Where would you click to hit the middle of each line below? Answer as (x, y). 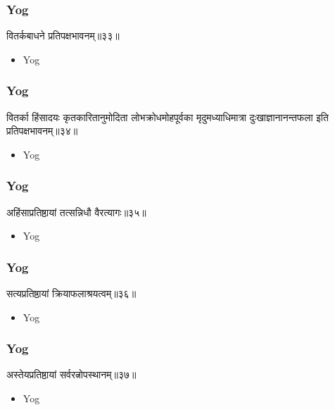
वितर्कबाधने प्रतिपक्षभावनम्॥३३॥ (63, 36)
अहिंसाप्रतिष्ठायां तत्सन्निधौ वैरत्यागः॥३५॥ (76, 212)
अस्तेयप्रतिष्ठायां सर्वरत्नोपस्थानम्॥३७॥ (71, 374)
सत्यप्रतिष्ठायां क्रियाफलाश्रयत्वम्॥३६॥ (71, 293)
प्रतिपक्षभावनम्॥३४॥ (42, 131)
